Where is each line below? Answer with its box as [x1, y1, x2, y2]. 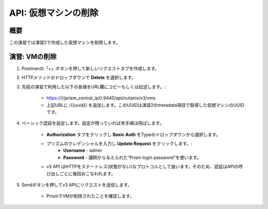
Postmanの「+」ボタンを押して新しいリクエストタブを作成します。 [21, 65, 160, 71]
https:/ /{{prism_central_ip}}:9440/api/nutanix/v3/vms [46, 95, 156, 101]
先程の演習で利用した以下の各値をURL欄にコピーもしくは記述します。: [21, 83, 166, 89]
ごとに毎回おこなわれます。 [59, 170, 116, 176]
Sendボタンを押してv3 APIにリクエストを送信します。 [21, 182, 132, 188]
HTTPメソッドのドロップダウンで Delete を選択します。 [21, 74, 136, 80]
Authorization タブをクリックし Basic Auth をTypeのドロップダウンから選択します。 [46, 132, 221, 138]
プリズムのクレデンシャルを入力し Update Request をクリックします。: [46, 140, 193, 146]
